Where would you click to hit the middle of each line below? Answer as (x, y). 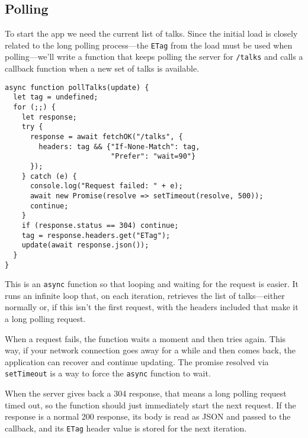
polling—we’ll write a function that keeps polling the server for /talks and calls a (154, 57)
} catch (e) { (49, 176)
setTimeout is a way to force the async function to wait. (108, 373)
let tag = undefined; (56, 97)
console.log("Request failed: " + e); (106, 186)
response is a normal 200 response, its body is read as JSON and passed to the (148, 416)
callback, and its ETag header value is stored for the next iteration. (126, 428)
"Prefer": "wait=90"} (153, 157)
